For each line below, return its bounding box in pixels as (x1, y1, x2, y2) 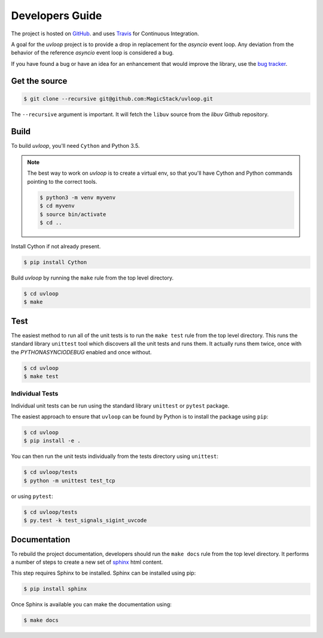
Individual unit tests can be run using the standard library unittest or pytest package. (11, 402, 230, 409)
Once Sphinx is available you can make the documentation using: (11, 601, 172, 608)
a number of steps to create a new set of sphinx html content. (11, 558, 163, 566)
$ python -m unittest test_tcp (23, 477, 116, 484)
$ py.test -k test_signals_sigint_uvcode (23, 517, 147, 524)
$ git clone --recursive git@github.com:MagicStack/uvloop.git (23, 95, 214, 102)
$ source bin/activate (39, 211, 106, 218)
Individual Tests (11, 390, 59, 398)
